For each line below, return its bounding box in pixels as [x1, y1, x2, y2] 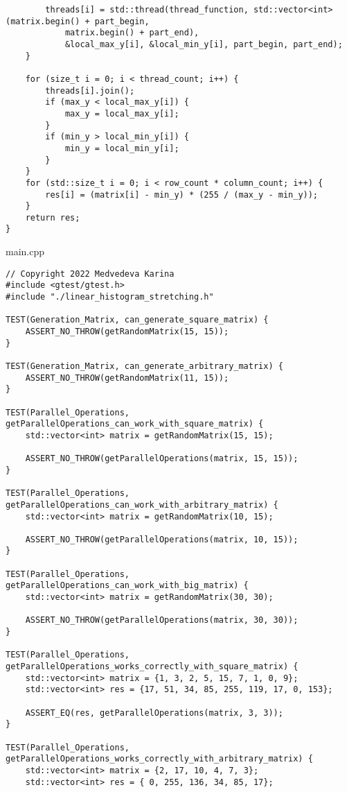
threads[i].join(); [45, 85, 135, 96]
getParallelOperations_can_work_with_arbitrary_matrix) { [6, 499, 278, 510]
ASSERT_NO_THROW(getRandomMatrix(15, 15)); [25, 327, 229, 336]
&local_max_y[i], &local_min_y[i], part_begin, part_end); [64, 39, 343, 49]
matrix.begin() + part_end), [64, 28, 199, 38]
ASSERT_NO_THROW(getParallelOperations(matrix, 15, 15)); [25, 454, 299, 464]
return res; [25, 212, 80, 223]
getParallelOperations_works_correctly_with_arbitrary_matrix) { [6, 754, 313, 764]
